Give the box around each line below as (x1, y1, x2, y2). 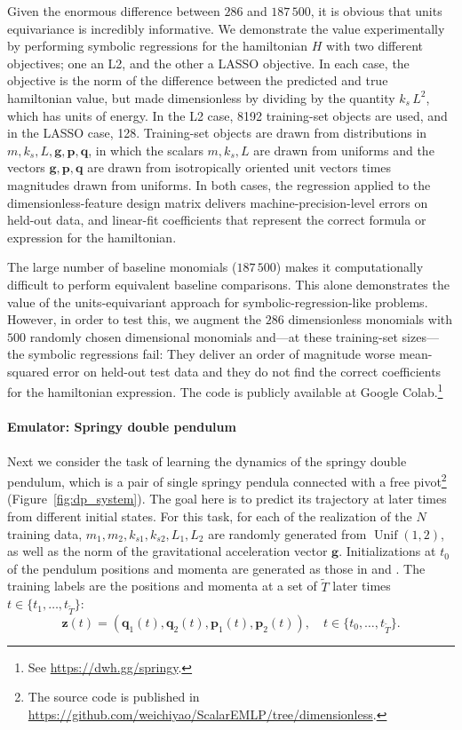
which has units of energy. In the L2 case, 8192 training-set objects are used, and (7, 106, 448, 124)
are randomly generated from (208, 524, 367, 543)
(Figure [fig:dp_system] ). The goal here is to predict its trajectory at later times (7, 489, 447, 508)
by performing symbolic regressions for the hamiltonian (7, 36, 308, 55)
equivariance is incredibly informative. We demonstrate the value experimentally (7, 19, 445, 37)
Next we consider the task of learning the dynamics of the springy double (7, 451, 407, 470)
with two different (326, 36, 423, 55)
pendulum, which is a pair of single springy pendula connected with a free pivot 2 (7, 470, 447, 490)
